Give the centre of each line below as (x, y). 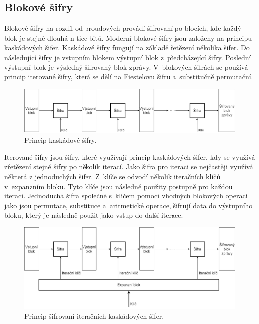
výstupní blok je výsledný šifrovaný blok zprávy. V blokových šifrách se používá (126, 67)
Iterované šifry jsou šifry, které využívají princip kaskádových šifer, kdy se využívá (130, 157)
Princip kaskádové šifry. (61, 140)
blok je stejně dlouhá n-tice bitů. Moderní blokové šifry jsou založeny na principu (128, 37)
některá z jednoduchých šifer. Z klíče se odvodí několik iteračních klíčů (113, 176)
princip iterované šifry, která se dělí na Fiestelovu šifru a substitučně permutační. (129, 77)
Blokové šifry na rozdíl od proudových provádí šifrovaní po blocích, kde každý (123, 28)
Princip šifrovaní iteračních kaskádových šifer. (94, 315)
